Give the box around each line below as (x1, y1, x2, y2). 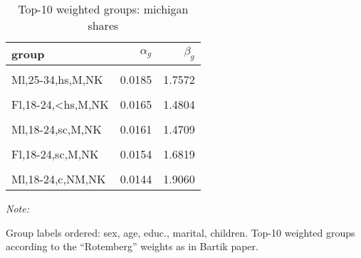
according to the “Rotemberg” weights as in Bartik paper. (6, 239, 258, 254)
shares (88, 17, 119, 33)
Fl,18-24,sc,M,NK (11, 146, 99, 162)
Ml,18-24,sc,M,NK (11, 121, 102, 137)
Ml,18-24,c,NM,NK (11, 171, 106, 187)
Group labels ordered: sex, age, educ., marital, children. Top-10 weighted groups (6, 225, 355, 240)
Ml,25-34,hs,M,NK (11, 71, 103, 87)
